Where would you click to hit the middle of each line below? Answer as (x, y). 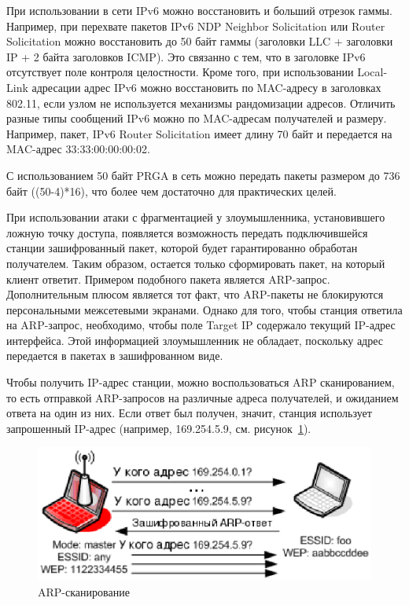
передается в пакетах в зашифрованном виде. (115, 356)
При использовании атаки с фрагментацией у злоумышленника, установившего (196, 217)
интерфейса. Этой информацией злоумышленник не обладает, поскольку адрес (195, 340)
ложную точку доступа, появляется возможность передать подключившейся (187, 232)
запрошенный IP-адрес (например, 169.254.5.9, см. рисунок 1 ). (159, 428)
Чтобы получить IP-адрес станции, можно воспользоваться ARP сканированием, (201, 382)
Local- (372, 72)
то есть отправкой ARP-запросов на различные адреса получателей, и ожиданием (203, 397)
